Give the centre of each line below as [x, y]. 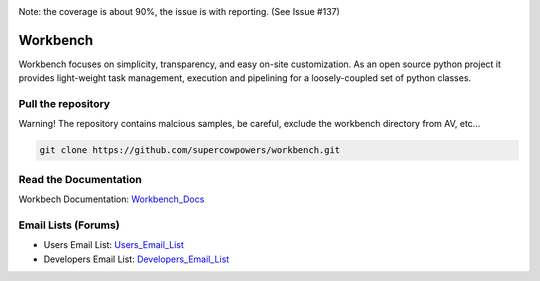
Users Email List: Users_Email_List [114, 245]
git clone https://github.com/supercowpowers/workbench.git [190, 150]
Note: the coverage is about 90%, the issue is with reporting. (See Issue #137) [179, 11]
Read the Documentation [80, 179]
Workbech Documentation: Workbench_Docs [111, 199]
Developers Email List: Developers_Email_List [136, 259]
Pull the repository [64, 104]
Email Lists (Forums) [69, 225]
